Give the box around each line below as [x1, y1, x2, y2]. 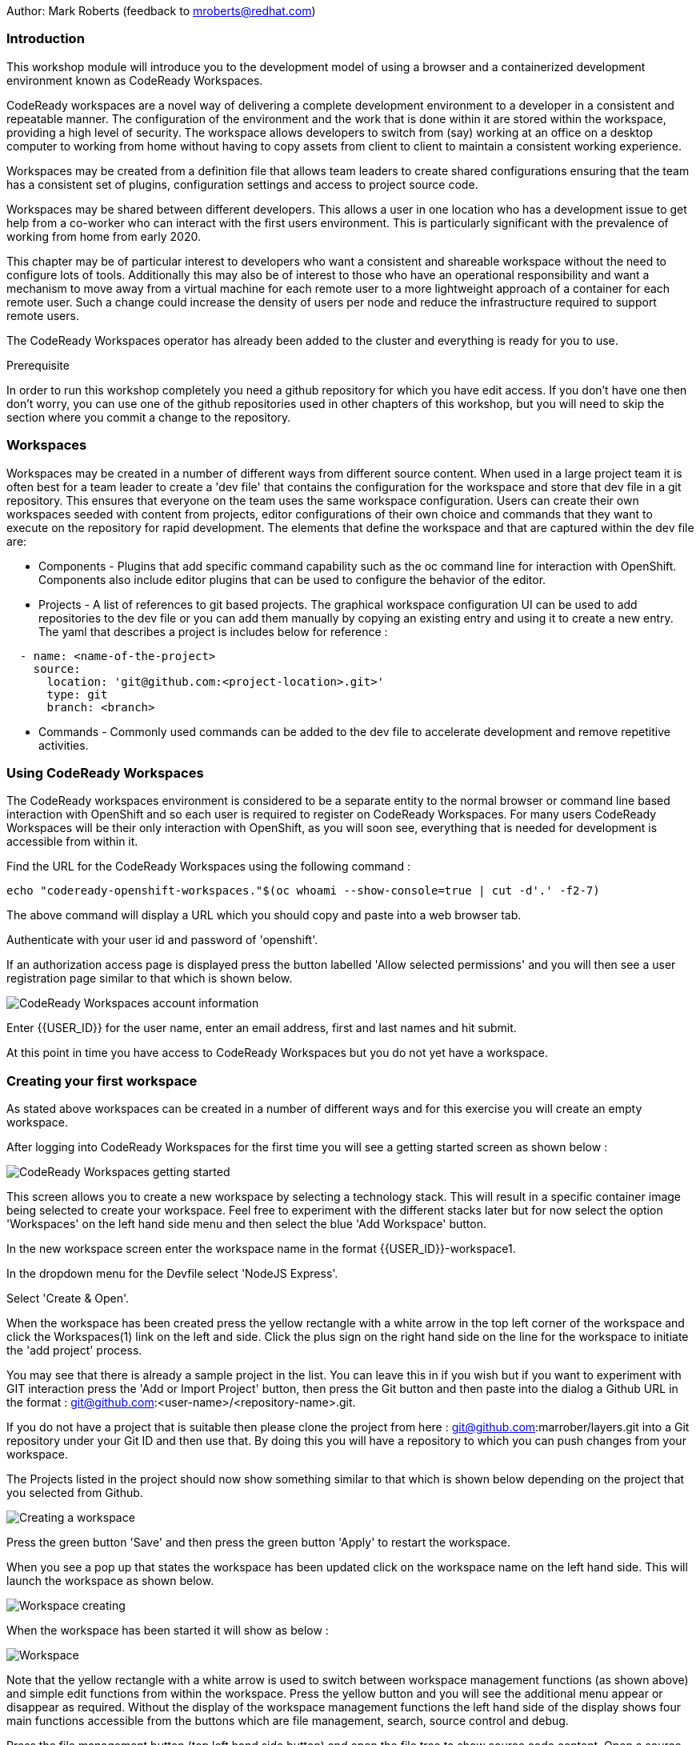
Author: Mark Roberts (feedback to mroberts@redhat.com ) [6, 4, 316, 18]
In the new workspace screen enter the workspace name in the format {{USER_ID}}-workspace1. [6, 1242, 516, 1255]
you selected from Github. [6, 1486, 143, 1499]
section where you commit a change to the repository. [6, 410, 291, 424]
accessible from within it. [6, 834, 138, 849]
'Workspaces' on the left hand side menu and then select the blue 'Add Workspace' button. [6, 1217, 487, 1231]
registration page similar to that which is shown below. [6, 971, 293, 986]
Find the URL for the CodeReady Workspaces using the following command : [6, 859, 411, 874]
